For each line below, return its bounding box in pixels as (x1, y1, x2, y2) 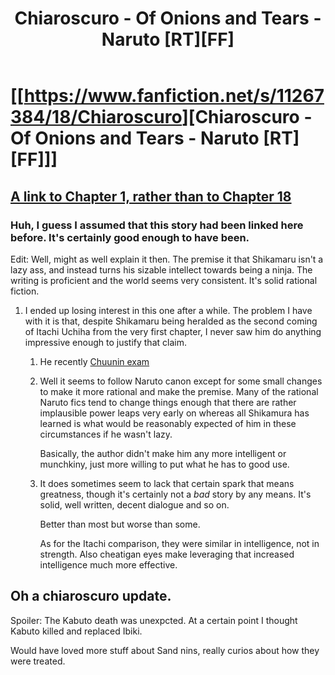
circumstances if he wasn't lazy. (39, 428, 173, 440)
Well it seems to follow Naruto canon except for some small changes (39, 375, 323, 387)
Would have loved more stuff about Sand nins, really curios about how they (10, 644, 320, 656)
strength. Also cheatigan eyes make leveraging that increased (39, 548, 295, 560)
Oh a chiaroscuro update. (10, 588, 172, 605)
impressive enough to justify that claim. (24, 336, 187, 348)
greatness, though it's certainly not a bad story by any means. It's (39, 488, 312, 500)
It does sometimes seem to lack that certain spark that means (39, 477, 295, 489)
